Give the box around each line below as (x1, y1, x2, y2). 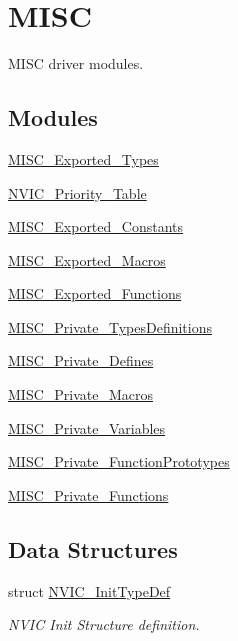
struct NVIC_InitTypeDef (8, 580, 171, 601)
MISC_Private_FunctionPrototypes (8, 451, 230, 472)
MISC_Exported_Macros (8, 249, 166, 270)
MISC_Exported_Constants (8, 216, 184, 237)
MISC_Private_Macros (8, 384, 154, 405)
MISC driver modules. (8, 53, 144, 74)
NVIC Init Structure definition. (8, 614, 200, 635)
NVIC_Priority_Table (8, 182, 147, 203)
